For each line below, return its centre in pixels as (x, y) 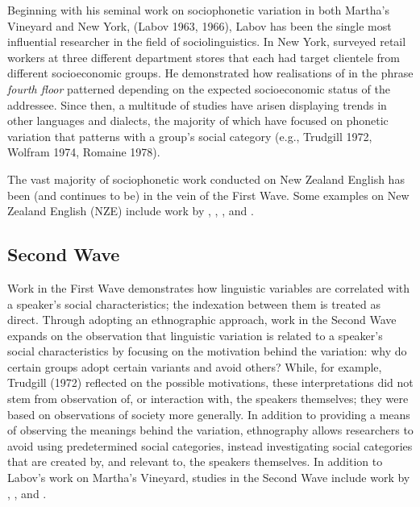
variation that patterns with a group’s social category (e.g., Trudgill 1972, (190, 136)
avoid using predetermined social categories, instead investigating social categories (210, 445)
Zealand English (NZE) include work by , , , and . (131, 211)
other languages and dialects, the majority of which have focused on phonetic (198, 121)
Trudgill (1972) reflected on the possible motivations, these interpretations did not (210, 382)
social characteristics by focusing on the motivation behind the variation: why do (207, 351)
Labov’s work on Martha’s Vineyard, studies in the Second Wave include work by (209, 478)
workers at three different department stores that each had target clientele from (204, 57)
